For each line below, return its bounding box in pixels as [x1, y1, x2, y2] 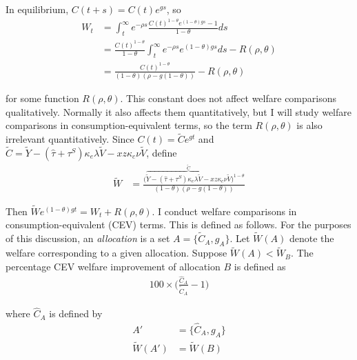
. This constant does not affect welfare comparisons [120, 91, 336, 106]
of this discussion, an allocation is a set [6, 231, 170, 246]
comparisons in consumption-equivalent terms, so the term [6, 118, 252, 132]
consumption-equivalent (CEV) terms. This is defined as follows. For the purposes [6, 217, 351, 232]
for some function [6, 91, 79, 106]
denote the [289, 231, 334, 246]
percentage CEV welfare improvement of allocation [6, 259, 221, 273]
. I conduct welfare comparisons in [152, 203, 297, 218]
